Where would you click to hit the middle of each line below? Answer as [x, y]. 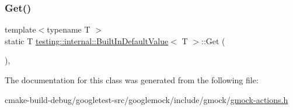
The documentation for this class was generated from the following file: [132, 80]
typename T [69, 29]
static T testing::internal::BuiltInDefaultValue [87, 40]
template [20, 29]
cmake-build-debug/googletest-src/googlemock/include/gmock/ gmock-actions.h [146, 99]
